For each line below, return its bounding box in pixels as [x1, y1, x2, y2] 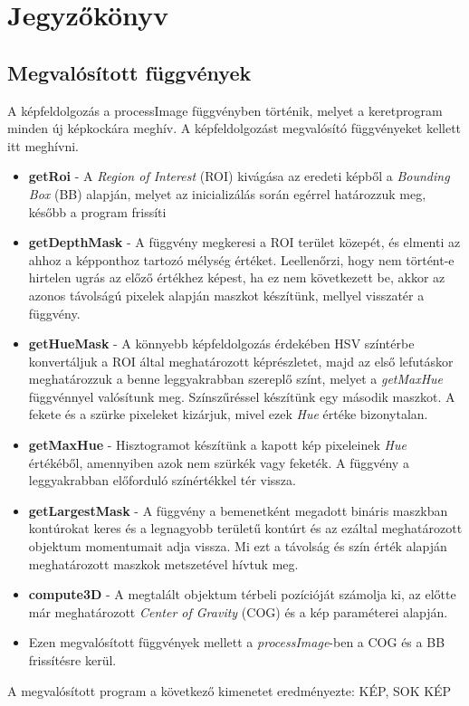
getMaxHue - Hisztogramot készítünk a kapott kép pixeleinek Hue [28, 435, 407, 454]
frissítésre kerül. [28, 651, 117, 670]
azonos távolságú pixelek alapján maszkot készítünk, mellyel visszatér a [28, 285, 425, 304]
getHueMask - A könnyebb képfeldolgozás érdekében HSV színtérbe [28, 334, 415, 353]
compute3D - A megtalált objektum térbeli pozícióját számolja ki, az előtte [28, 585, 456, 604]
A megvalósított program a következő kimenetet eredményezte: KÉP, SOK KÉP [7, 681, 452, 700]
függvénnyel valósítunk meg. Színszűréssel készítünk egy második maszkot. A [28, 386, 455, 405]
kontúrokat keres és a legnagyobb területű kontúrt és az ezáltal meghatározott [28, 519, 463, 538]
